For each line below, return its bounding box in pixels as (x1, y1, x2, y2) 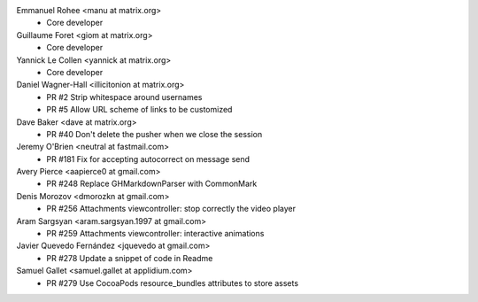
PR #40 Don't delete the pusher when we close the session (46, 128, 263, 139)
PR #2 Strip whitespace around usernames (46, 91, 203, 102)
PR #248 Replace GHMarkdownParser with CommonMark (46, 178, 258, 190)
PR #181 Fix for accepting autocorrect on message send (46, 153, 251, 164)
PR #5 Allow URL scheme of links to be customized (46, 105, 233, 115)
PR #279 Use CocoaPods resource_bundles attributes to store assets (46, 277, 299, 288)
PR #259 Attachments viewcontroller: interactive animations (46, 228, 265, 239)
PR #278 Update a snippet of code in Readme (46, 252, 213, 263)
